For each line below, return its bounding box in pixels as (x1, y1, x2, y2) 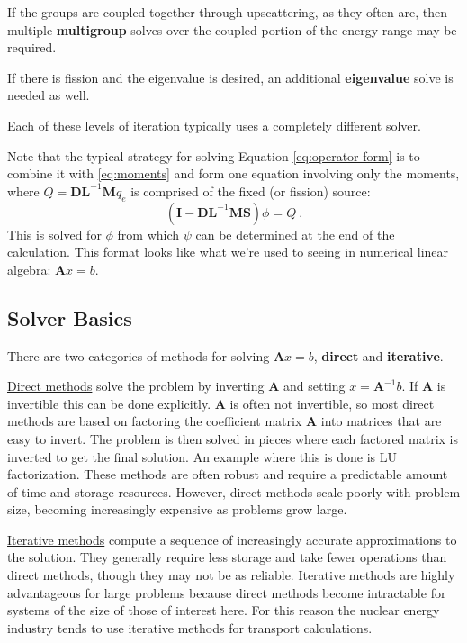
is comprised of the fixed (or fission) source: (130, 181, 371, 200)
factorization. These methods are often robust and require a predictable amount (7, 465, 448, 484)
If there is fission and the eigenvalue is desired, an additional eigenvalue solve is (7, 68, 454, 86)
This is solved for (7, 224, 102, 243)
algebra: (7, 259, 51, 278)
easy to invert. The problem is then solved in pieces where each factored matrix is (7, 429, 459, 448)
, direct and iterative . (313, 346, 444, 365)
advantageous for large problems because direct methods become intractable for (7, 583, 446, 602)
